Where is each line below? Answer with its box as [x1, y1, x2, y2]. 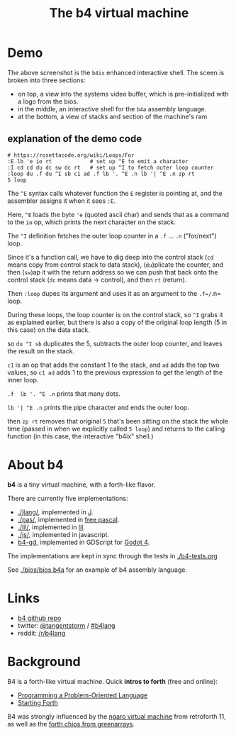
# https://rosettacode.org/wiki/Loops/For [7, 151, 135, 159]
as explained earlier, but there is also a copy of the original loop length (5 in [7, 318, 227, 326]
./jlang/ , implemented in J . [17, 507, 94, 516]
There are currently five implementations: [7, 494, 129, 502]
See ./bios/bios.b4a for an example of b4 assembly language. [7, 565, 188, 574]
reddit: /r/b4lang [17, 629, 66, 637]
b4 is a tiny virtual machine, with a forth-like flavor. [7, 480, 156, 489]
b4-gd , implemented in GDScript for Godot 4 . [17, 538, 150, 546]
